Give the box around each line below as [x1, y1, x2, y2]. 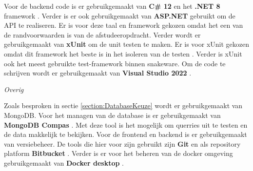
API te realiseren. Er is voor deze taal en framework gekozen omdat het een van [4, 20, 243, 30]
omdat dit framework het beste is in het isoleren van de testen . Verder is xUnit [4, 48, 242, 58]
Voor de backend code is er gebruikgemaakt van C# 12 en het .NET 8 [4, 1, 220, 11]
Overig [4, 84, 24, 94]
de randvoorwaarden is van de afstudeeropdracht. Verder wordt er [4, 29, 201, 39]
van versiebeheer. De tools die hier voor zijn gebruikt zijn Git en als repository [4, 138, 241, 149]
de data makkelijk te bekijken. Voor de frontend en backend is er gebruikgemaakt [4, 129, 247, 139]
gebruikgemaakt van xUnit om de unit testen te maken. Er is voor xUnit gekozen [4, 39, 250, 49]
